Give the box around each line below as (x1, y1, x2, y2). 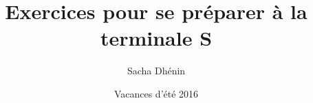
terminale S (100, 24, 213, 52)
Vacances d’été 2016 (114, 86, 199, 100)
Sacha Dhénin (127, 63, 186, 78)
